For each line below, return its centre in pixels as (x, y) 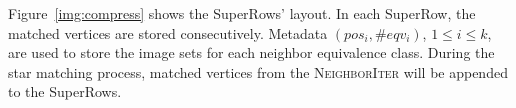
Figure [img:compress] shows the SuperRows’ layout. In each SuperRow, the (242, 13)
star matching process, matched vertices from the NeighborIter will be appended (258, 71)
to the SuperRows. (65, 91)
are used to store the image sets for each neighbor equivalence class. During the (251, 52)
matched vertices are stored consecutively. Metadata (168, 32)
